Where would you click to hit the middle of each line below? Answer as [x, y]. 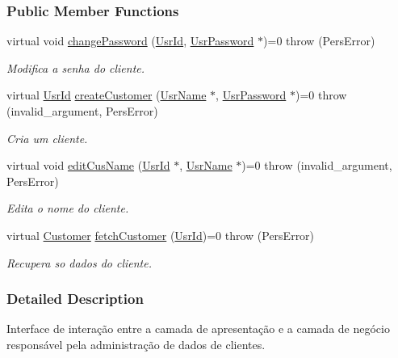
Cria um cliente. [47, 138]
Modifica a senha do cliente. [76, 67]
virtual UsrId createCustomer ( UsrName [107, 95]
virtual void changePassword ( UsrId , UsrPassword [130, 41]
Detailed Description [75, 299]
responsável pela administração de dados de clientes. [136, 344]
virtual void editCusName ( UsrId [88, 165]
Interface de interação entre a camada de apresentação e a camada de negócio [198, 329]
